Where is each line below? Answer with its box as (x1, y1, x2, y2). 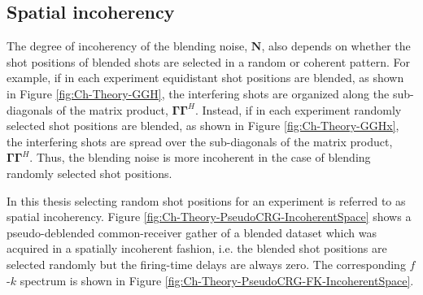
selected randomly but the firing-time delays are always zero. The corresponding (7, 255, 406, 272)
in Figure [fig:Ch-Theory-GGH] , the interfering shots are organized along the (7, 85, 390, 102)
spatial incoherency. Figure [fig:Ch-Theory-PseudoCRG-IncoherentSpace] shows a (7, 208, 412, 225)
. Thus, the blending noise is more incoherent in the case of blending (29, 149, 371, 166)
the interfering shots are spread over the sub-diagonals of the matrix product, (7, 132, 393, 150)
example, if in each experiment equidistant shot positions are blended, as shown (7, 69, 404, 86)
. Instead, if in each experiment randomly (194, 101, 402, 118)
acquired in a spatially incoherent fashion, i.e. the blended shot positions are (7, 240, 387, 257)
